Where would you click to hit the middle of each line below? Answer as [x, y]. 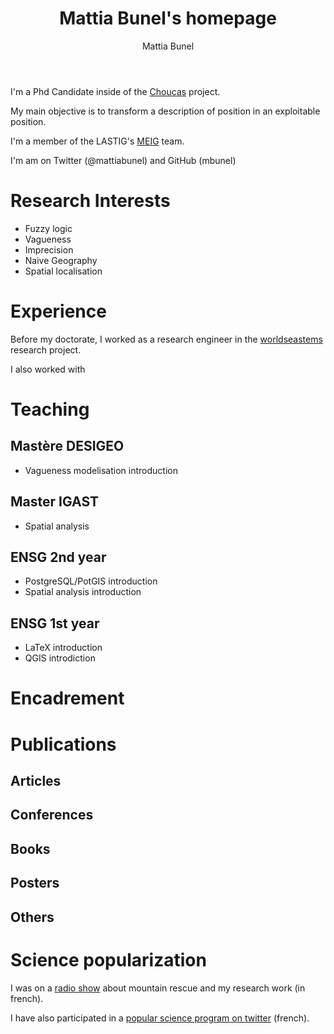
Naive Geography [61, 260]
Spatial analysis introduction [83, 592]
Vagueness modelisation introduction [101, 470]
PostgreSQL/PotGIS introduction [91, 581]
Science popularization [108, 959]
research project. [46, 349]
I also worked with [48, 369]
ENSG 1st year [55, 623]
